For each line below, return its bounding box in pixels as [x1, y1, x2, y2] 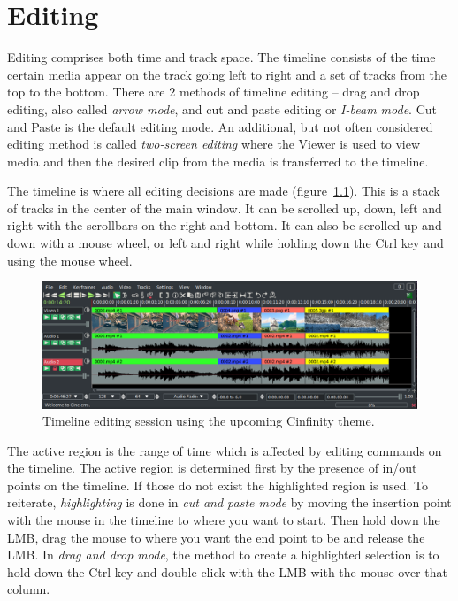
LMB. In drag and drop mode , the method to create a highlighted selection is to [7, 545, 439, 564]
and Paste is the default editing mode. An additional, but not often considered [7, 117, 433, 135]
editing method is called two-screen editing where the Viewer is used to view [7, 135, 420, 153]
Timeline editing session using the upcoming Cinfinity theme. [42, 412, 375, 430]
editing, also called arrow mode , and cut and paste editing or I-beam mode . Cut [7, 99, 437, 118]
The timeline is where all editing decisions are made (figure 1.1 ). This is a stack [7, 181, 440, 200]
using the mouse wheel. [7, 250, 133, 269]
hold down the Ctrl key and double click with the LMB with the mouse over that [7, 562, 447, 581]
